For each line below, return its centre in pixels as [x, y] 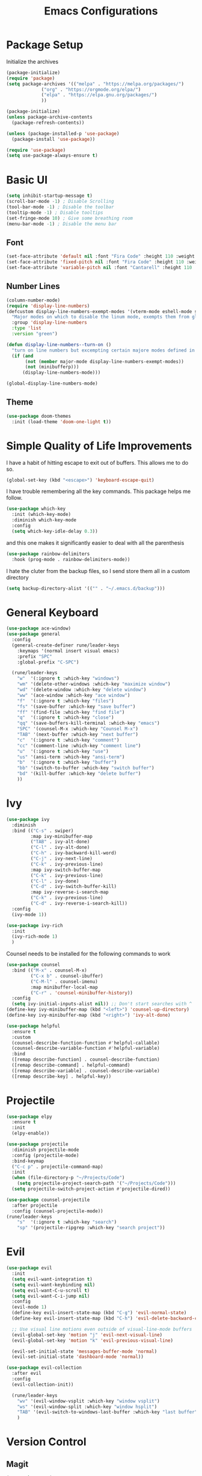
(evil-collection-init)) [43, 1385]
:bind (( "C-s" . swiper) [43, 831]
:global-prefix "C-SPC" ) [48, 662]
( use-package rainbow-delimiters [48, 554]
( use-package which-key [36, 509]
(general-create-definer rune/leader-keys [66, 645]
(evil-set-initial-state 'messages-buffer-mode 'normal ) [84, 1351]
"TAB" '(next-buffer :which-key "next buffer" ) [78, 735]
